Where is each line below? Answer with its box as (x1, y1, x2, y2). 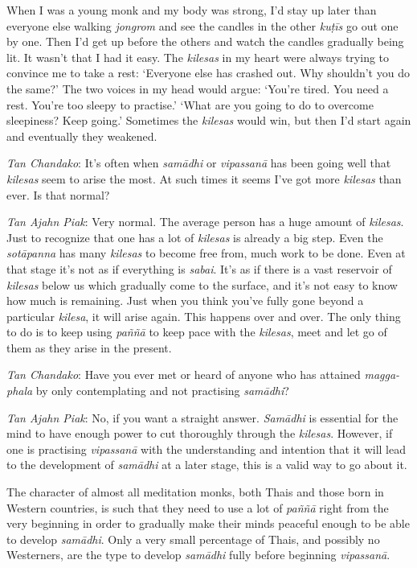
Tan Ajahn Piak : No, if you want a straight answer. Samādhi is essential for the (6, 409, 399, 426)
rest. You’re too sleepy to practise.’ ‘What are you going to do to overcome (6, 96, 374, 113)
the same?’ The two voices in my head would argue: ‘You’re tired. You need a (6, 80, 389, 97)
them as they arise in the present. (6, 339, 172, 356)
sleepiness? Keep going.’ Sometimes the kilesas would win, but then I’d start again (6, 112, 411, 129)
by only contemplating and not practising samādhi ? (35, 382, 289, 399)
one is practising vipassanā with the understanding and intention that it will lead (6, 440, 407, 457)
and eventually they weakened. (6, 127, 157, 144)
